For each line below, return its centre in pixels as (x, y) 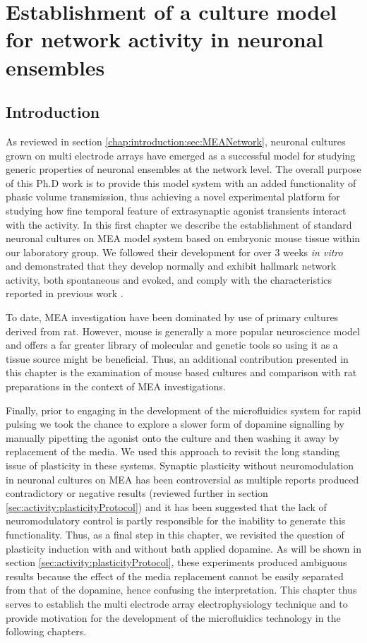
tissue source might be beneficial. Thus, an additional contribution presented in (177, 358)
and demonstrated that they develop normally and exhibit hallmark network (171, 266)
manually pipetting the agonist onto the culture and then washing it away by (173, 437)
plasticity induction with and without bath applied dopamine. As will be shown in (183, 548)
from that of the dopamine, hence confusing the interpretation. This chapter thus (181, 590)
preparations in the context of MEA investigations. (116, 386)
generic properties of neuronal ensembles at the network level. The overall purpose (183, 169)
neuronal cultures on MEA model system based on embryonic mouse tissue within (183, 238)
